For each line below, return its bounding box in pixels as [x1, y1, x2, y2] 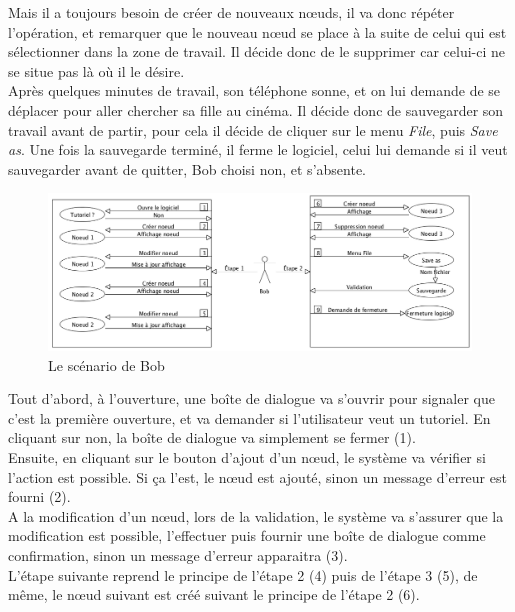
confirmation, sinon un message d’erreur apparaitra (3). [8, 545, 348, 566]
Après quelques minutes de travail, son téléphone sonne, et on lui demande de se [8, 80, 501, 101]
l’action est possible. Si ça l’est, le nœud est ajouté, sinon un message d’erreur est [8, 466, 507, 487]
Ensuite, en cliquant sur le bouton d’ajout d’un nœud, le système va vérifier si [8, 447, 486, 468]
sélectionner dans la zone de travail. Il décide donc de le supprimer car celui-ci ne [8, 41, 505, 62]
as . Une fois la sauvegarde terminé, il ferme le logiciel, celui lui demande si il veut [8, 139, 508, 160]
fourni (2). [8, 486, 71, 507]
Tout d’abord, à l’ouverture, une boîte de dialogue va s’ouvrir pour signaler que [8, 388, 496, 409]
